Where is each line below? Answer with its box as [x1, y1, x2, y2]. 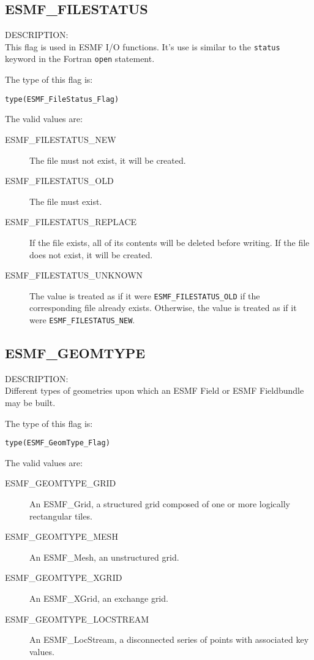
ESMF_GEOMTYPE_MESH [5, 530, 118, 543]
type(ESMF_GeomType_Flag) [5, 439, 110, 448]
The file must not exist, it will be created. [29, 153, 186, 166]
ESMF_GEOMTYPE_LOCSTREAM [5, 612, 149, 625]
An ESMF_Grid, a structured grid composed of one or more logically [29, 497, 290, 510]
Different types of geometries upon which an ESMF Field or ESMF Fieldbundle [5, 384, 304, 397]
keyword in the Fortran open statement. [5, 52, 155, 65]
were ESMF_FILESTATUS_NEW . [29, 313, 135, 326]
